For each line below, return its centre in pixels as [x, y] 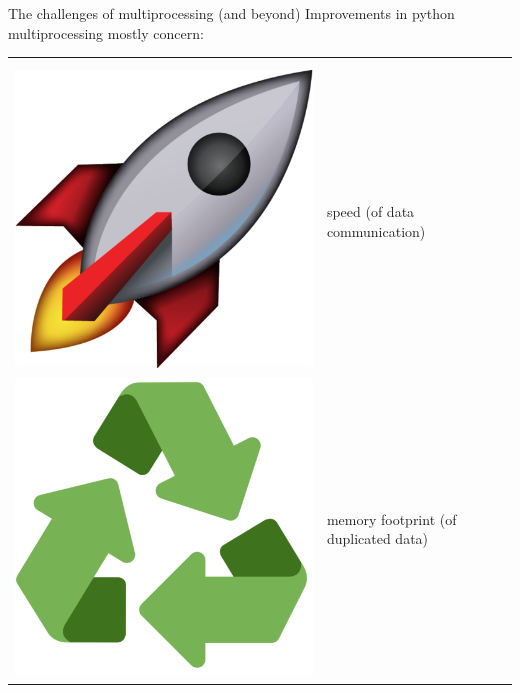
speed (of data [370, 211]
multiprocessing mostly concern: [106, 32]
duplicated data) [377, 538]
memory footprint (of [391, 518]
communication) [376, 230]
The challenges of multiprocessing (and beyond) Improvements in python [231, 13]
